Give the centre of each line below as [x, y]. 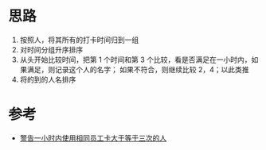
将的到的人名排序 [48, 79]
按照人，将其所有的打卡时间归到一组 [79, 40]
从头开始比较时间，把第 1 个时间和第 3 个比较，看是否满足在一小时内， [135, 60]
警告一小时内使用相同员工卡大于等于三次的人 [93, 138]
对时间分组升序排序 [51, 49]
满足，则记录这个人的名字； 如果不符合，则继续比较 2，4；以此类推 [138, 69]
